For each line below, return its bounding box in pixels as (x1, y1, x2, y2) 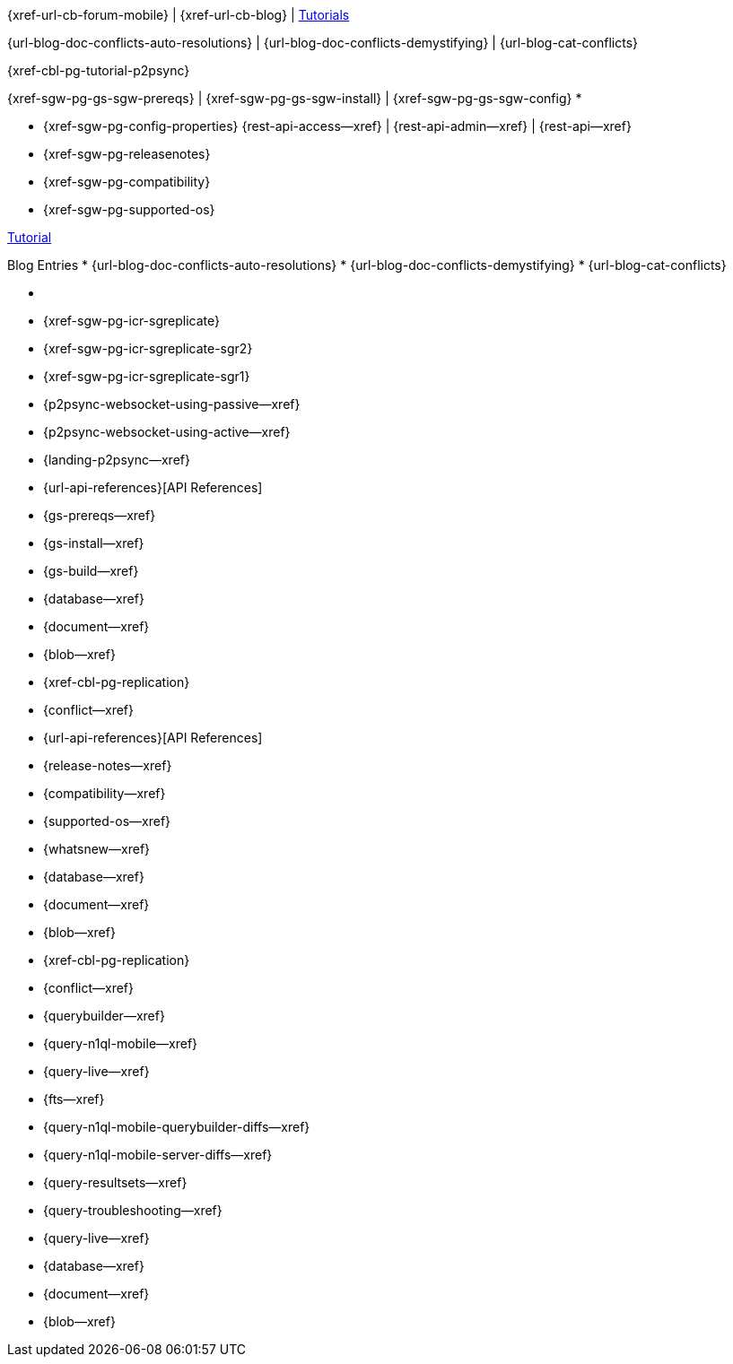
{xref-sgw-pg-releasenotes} (43, 146, 211, 161)
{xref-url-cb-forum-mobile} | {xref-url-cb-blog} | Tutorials (7, 7, 350, 22)
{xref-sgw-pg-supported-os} (43, 202, 215, 217)
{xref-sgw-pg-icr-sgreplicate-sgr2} (43, 341, 253, 356)
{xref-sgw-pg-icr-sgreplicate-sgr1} (43, 369, 250, 384)
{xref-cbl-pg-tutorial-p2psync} (7, 63, 190, 78)
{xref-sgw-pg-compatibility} (43, 174, 211, 189)
